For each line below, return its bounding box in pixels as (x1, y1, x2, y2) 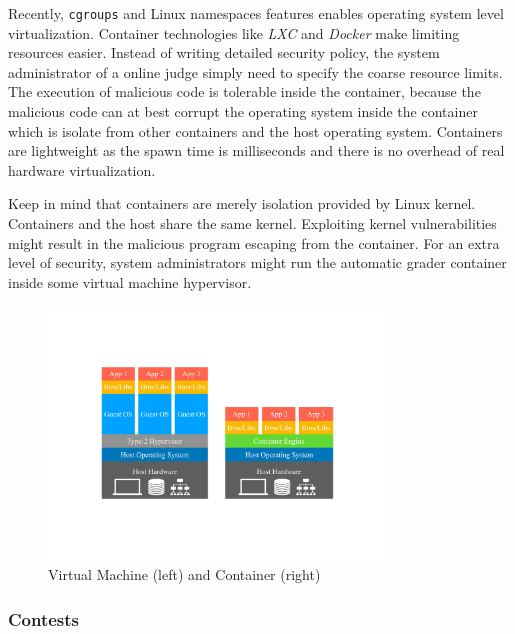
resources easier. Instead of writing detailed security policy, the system (8, 42, 440, 63)
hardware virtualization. (8, 159, 156, 180)
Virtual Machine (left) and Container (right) (48, 564, 321, 585)
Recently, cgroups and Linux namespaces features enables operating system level (8, 3, 504, 23)
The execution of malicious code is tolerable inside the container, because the (8, 81, 481, 102)
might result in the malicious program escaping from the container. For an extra (8, 232, 500, 253)
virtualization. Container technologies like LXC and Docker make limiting (8, 22, 460, 43)
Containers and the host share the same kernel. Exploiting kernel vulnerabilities (8, 213, 497, 233)
